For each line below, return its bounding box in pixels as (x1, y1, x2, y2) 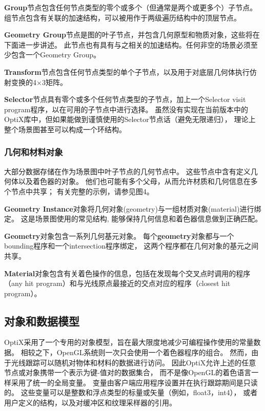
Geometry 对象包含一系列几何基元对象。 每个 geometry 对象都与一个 (4, 230, 234, 241)
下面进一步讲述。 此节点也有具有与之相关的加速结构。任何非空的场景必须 (4, 39, 251, 50)
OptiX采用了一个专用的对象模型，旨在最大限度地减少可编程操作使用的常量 (4, 337, 254, 347)
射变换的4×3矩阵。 (4, 76, 67, 87)
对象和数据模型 (4, 313, 79, 328)
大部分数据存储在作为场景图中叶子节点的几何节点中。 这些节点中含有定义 (4, 166, 251, 176)
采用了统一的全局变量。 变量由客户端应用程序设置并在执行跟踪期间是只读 (11, 377, 258, 387)
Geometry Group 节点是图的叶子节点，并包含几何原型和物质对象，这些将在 (4, 29, 260, 40)
